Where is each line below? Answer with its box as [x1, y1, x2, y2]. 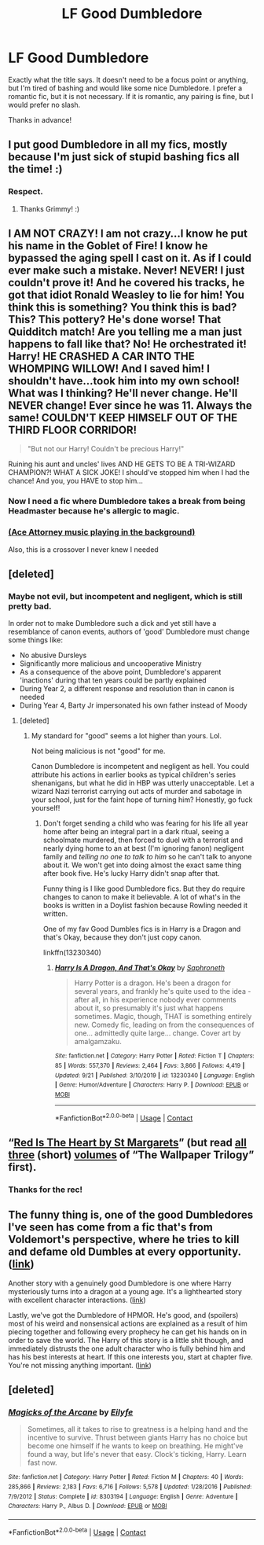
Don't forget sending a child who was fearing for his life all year [42, 818, 249, 828]
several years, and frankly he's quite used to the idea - [74, 987, 251, 996]
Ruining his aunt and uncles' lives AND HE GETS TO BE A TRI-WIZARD [8, 459, 236, 469]
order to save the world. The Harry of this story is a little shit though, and [8, 1335, 244, 1345]
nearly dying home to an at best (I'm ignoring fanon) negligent [42, 844, 244, 853]
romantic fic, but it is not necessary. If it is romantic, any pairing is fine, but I [8, 91, 254, 101]
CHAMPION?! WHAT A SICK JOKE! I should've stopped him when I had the [8, 468, 250, 477]
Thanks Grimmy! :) [19, 204, 80, 213]
